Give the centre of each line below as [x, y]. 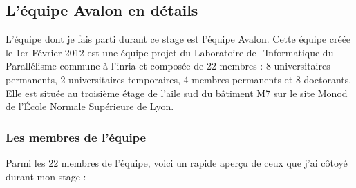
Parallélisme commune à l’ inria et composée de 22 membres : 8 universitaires [168, 66]
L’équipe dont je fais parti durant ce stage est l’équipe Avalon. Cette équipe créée [178, 39]
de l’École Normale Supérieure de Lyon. [90, 106]
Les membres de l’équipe [76, 137]
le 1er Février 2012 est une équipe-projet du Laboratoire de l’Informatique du [170, 52]
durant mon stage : [46, 176]
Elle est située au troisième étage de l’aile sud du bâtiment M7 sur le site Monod [177, 93]
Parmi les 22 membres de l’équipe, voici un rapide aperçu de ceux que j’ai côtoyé [177, 162]
